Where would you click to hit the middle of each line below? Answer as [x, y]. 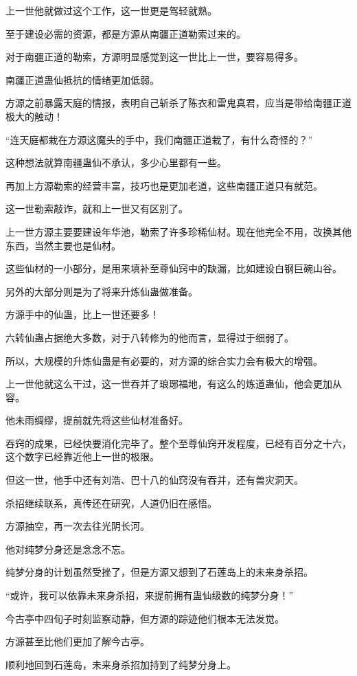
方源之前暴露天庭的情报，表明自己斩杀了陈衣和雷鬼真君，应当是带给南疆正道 [178, 103]
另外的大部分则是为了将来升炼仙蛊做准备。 [102, 291]
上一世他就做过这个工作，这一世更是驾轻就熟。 [111, 10]
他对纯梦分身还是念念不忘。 [68, 549]
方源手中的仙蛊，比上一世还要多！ [82, 314]
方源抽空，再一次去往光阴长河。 [78, 526]
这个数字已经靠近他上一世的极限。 [82, 457]
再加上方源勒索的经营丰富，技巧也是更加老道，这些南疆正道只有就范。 [164, 185]
